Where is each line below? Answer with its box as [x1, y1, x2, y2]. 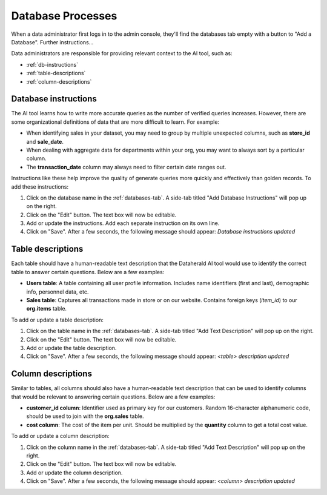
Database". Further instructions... [11, 38, 94, 45]
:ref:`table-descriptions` [26, 70, 86, 77]
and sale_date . [26, 138, 64, 145]
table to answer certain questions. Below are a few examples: [11, 268, 165, 275]
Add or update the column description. [26, 469, 123, 476]
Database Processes [11, 9, 117, 22]
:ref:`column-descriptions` [26, 78, 92, 85]
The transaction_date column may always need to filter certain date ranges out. [26, 163, 226, 170]
